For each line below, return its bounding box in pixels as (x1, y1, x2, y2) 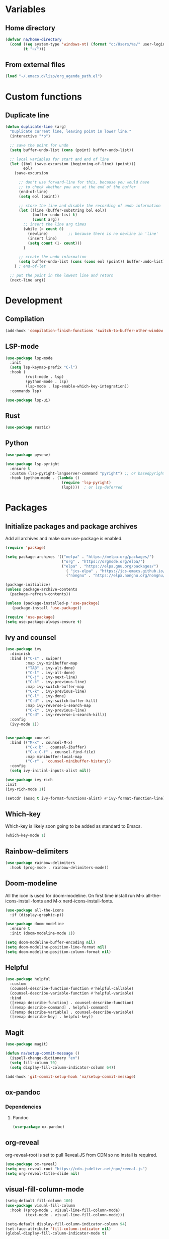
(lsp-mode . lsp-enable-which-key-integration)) (25, 384, 129, 389)
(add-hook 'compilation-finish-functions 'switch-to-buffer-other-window (5, 328, 163, 333)
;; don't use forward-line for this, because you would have (18, 180, 150, 185)
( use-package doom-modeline (5, 921, 64, 927)
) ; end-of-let (14, 264, 46, 269)
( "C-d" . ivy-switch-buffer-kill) (25, 698, 98, 703)
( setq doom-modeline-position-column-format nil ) (5, 949, 112, 955)
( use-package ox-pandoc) (12, 1124, 65, 1130)
